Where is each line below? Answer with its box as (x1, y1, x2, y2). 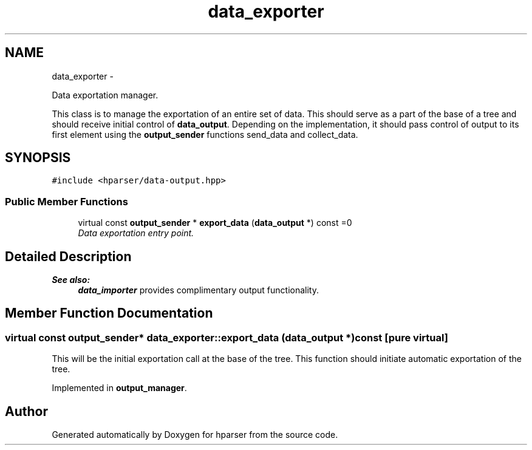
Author (5, 403, 48, 419)
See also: (52, 274, 90, 285)
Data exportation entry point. (78, 228, 194, 239)
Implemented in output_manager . (52, 383, 187, 394)
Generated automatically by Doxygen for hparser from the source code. (52, 429, 338, 440)
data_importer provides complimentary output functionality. (78, 285, 319, 296)
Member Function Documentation (5, 305, 213, 321)
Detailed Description (5, 248, 132, 264)
